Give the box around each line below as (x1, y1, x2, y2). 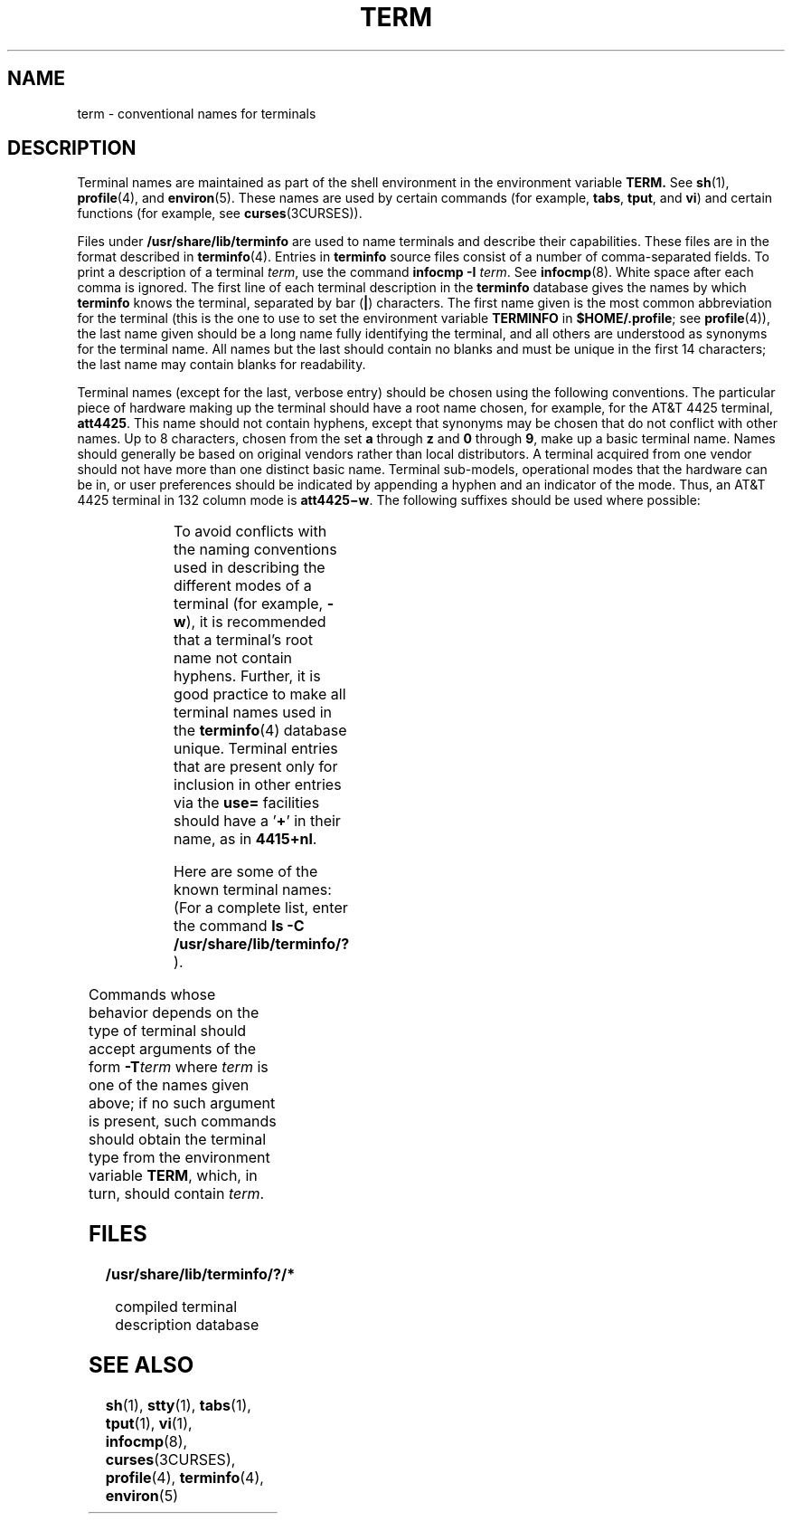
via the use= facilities (174, 794, 320, 813)
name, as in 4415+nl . (174, 830, 317, 849)
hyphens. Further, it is (174, 667, 321, 686)
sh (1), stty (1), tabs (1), (105, 1396, 251, 1415)
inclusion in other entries (174, 775, 342, 794)
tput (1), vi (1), (105, 1414, 193, 1433)
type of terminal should (88, 1022, 247, 1041)
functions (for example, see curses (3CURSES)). (77, 205, 363, 222)
